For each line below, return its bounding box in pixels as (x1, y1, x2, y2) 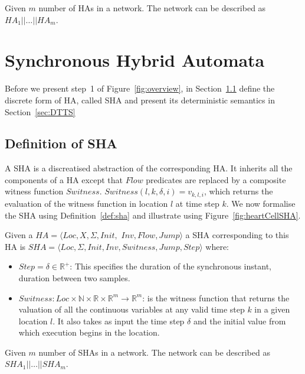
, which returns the (204, 185, 273, 197)
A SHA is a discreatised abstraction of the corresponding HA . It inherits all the (5, 162, 293, 174)
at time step (175, 197, 219, 209)
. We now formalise (226, 197, 296, 209)
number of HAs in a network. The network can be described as (38, 2, 266, 14)
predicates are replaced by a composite (146, 173, 286, 186)
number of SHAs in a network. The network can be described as (38, 346, 270, 358)
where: (205, 240, 229, 252)
